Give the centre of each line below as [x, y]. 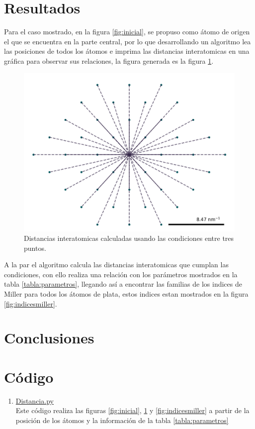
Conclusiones [49, 338]
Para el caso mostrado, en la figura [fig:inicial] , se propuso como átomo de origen [127, 32]
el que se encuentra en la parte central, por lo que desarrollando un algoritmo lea [127, 41]
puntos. [35, 248]
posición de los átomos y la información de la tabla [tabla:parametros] [122, 420]
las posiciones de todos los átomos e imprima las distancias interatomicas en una [127, 51]
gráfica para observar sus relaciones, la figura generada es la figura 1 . [109, 60]
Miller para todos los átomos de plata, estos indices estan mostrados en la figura [126, 294]
